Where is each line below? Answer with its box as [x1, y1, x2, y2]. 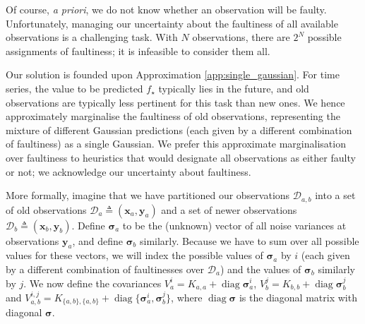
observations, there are [192, 30, 290, 44]
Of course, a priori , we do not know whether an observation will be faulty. [6, 2, 327, 16]
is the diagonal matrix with [239, 290, 357, 305]
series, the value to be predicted [6, 80, 143, 95]
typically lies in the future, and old [158, 80, 309, 95]
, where [171, 290, 203, 305]
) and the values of [220, 261, 301, 276]
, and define [72, 233, 123, 248]
